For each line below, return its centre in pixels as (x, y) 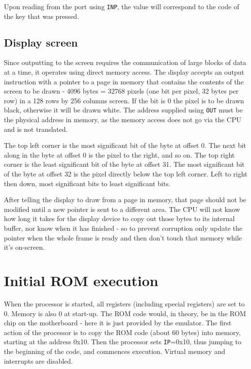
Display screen (41, 42)
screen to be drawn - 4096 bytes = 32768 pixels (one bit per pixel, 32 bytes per (121, 91)
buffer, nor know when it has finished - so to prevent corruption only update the (123, 228)
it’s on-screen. (24, 247)
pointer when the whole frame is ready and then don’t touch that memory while (123, 237)
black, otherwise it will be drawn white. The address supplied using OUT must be (123, 110)
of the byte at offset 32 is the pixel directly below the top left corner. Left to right (126, 174)
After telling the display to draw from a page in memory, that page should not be (125, 200)
